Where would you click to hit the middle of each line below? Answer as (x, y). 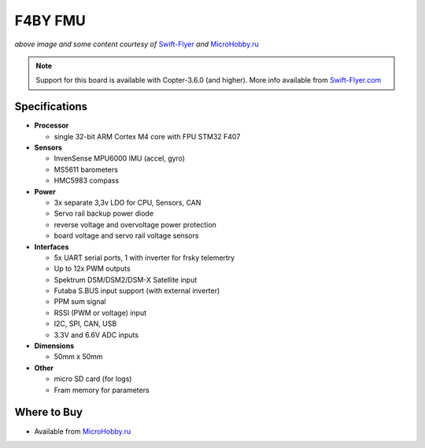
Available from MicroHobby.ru (83, 431)
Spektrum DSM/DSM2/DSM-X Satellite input (126, 280)
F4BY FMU (50, 20)
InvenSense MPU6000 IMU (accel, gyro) (119, 158)
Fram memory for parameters (102, 390)
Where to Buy (48, 412)
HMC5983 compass (87, 180)
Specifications (51, 107)
